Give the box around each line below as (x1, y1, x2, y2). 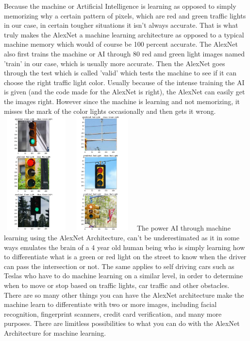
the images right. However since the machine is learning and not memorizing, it (4, 96, 240, 106)
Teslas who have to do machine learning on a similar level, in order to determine (4, 270, 243, 281)
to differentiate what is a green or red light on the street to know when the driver (4, 251, 247, 262)
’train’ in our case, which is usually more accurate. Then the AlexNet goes (4, 58, 225, 68)
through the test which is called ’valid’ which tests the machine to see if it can (4, 68, 237, 78)
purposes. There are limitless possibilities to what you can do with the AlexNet (4, 318, 240, 328)
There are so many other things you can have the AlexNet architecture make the (4, 289, 244, 300)
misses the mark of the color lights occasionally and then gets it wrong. (4, 106, 216, 116)
